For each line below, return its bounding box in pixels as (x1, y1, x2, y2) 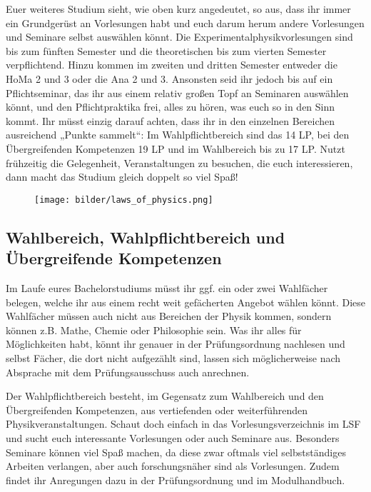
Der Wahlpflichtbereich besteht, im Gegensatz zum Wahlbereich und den (6, 388, 324, 403)
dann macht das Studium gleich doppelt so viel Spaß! (6, 169, 238, 184)
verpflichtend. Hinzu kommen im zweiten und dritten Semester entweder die (6, 57, 337, 72)
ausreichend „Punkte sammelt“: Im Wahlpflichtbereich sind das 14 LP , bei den (6, 127, 350, 142)
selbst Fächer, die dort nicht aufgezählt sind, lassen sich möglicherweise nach (6, 350, 341, 365)
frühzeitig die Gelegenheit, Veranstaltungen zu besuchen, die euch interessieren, (6, 155, 353, 170)
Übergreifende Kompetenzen (6, 247, 222, 269)
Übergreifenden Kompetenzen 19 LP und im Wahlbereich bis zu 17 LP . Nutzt (6, 141, 345, 156)
